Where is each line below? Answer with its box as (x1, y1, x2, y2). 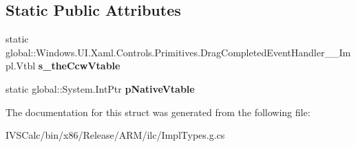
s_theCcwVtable (38, 58, 121, 73)
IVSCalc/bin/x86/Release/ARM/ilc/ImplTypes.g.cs (6, 128, 225, 142)
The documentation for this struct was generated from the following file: (6, 104, 311, 119)
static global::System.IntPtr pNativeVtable (6, 81, 195, 95)
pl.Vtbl (6, 58, 36, 73)
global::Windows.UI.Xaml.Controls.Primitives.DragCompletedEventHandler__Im (6, 45, 351, 59)
